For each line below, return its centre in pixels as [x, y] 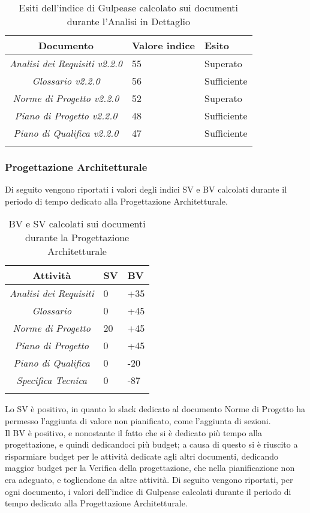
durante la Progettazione [77, 238]
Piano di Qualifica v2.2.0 [66, 133]
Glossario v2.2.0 [66, 81]
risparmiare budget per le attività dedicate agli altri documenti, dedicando [142, 456]
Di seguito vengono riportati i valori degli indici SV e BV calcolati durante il [146, 189]
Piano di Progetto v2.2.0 [66, 115]
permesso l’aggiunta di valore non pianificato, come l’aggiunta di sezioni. [138, 421]
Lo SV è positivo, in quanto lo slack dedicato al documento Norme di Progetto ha [155, 409]
